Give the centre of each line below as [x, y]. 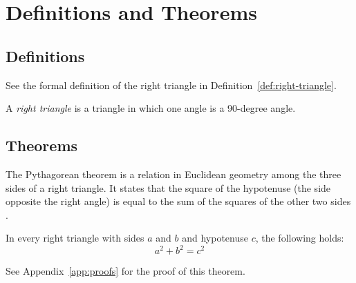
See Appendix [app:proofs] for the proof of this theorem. [125, 271]
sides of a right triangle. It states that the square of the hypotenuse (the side [168, 187]
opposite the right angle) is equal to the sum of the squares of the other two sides [178, 201]
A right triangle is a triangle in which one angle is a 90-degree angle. [151, 108]
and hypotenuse [215, 238]
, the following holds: [300, 238]
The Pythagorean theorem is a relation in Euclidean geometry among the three [174, 174]
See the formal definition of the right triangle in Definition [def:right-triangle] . [171, 85]
